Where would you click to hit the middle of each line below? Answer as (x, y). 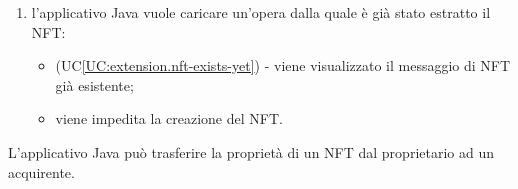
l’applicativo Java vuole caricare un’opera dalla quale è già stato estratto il (261, 12)
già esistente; (94, 84)
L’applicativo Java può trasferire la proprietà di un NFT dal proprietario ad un (251, 151)
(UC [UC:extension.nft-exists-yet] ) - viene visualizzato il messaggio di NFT (283, 65)
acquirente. (41, 171)
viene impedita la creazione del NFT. (169, 118)
